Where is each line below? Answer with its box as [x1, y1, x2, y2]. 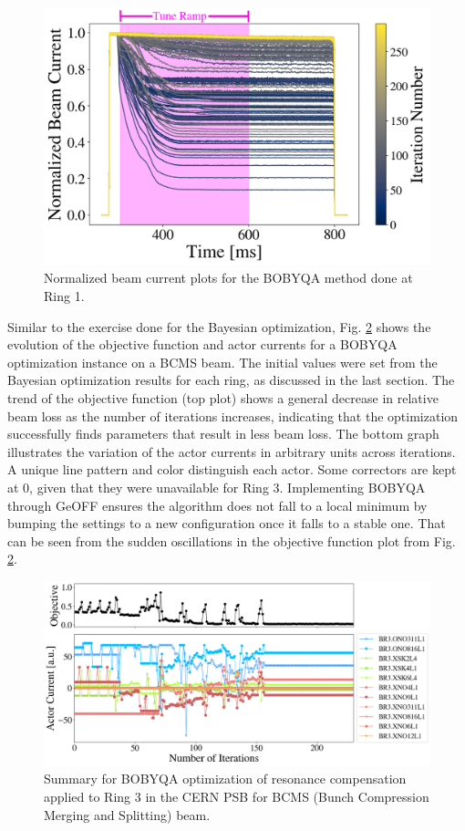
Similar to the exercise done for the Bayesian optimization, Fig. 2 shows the [7, 317, 431, 336]
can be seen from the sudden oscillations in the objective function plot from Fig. [7, 531, 456, 550]
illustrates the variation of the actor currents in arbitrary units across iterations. [7, 441, 456, 461]
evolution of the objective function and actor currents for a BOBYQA [7, 335, 398, 354]
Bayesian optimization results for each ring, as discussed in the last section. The [7, 370, 455, 390]
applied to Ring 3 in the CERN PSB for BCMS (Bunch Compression [44, 786, 429, 805]
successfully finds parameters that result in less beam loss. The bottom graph [7, 424, 439, 443]
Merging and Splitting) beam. [44, 805, 211, 824]
